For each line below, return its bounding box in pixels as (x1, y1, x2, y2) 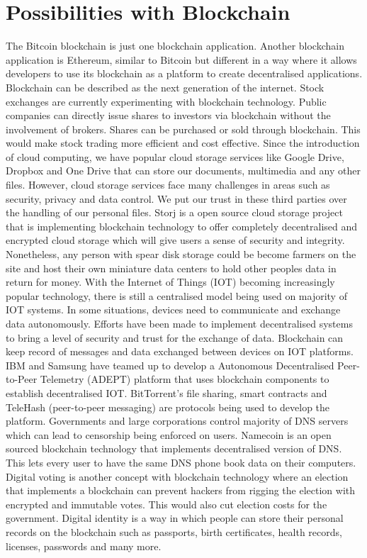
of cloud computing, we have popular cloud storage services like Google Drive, (6, 149, 344, 164)
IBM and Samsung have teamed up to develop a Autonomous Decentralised (6, 357, 334, 372)
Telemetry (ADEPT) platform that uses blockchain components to (40, 372, 329, 386)
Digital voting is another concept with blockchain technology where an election (6, 469, 349, 484)
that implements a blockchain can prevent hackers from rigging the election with (6, 483, 356, 498)
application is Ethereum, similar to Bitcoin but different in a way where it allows (6, 52, 357, 67)
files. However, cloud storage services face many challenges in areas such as (6, 177, 330, 192)
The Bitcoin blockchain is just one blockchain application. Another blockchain (6, 38, 344, 53)
